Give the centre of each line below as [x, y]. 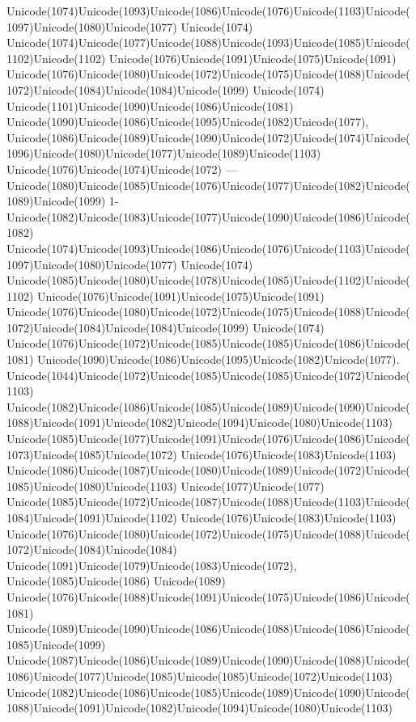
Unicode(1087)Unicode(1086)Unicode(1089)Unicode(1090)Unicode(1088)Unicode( [208, 660]
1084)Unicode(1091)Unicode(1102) [92, 517]
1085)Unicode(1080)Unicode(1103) [92, 486]
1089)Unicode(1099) [56, 201]
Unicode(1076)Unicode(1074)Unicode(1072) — [122, 169]
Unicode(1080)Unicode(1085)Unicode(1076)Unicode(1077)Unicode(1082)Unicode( [208, 185]
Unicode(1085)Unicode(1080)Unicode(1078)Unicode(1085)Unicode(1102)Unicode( [208, 280]
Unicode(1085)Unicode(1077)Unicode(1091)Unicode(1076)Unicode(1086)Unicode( [208, 439]
